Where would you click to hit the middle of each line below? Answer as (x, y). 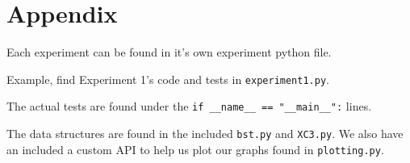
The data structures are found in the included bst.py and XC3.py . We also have (205, 134)
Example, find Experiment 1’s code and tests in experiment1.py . (168, 79)
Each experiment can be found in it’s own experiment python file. (169, 52)
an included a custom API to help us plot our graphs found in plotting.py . (195, 149)
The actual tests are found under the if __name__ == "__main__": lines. (189, 106)
